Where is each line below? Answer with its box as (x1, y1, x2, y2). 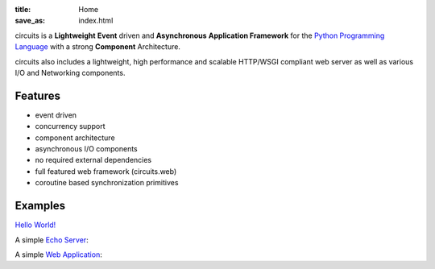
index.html (78, 16, 114, 26)
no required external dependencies (35, 155, 152, 165)
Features (14, 89, 60, 102)
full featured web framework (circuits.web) (35, 166, 177, 176)
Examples (14, 199, 66, 213)
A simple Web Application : (14, 250, 102, 259)
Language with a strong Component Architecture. (14, 42, 181, 52)
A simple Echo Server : (14, 234, 89, 245)
